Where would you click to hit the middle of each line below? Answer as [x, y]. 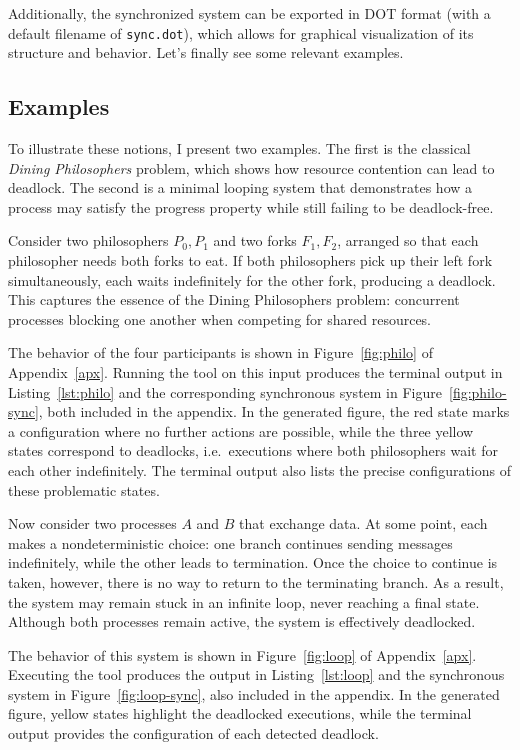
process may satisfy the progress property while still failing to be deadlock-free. [251, 206]
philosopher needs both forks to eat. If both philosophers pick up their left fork [250, 260]
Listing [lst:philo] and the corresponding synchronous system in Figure [225, 391]
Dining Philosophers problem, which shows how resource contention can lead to [251, 167]
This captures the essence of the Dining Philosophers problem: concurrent [234, 299]
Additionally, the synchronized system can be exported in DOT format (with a [249, 13]
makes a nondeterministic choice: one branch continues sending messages [230, 542]
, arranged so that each [408, 240]
